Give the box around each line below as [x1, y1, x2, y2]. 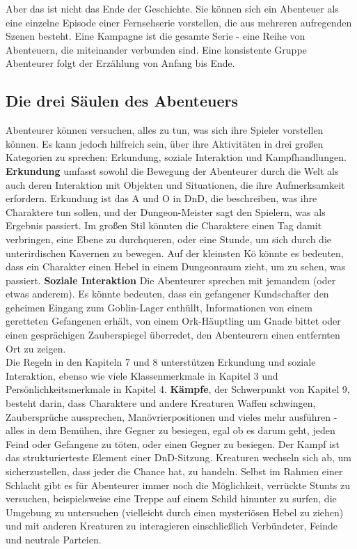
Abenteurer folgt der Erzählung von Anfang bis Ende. [6, 56, 235, 70]
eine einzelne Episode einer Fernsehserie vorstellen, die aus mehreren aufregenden [6, 15, 352, 29]
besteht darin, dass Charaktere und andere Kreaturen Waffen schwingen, [6, 396, 316, 410]
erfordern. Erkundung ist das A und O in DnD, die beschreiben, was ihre [6, 191, 317, 206]
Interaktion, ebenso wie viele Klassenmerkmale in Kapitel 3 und [6, 368, 278, 382]
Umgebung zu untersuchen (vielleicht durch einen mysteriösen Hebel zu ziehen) [6, 504, 344, 519]
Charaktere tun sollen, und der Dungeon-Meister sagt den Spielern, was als [6, 204, 326, 219]
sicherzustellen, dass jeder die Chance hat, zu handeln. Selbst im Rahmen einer [6, 464, 343, 479]
